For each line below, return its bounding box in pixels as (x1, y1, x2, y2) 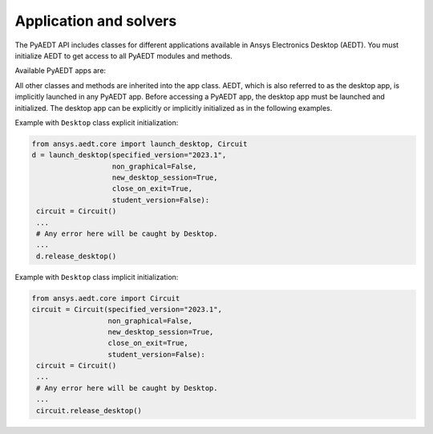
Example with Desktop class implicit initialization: (14, 272, 179, 282)
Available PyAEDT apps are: (14, 66, 107, 75)
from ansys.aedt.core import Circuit (31, 294, 180, 302)
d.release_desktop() (36, 251, 117, 261)
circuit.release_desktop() (36, 406, 142, 415)
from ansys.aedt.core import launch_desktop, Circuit (31, 139, 248, 148)
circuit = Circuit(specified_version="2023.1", (31, 305, 222, 314)
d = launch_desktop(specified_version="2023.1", (31, 151, 227, 160)
